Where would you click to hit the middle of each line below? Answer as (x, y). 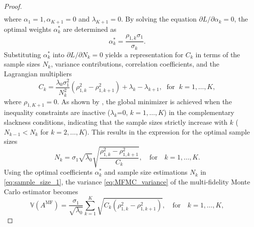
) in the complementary (199, 112)
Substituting (23, 54)
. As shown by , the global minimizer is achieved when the (144, 101)
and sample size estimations (146, 172)
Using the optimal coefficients (48, 172)
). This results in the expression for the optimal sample (167, 131)
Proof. (13, 6)
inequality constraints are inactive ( (57, 112)
